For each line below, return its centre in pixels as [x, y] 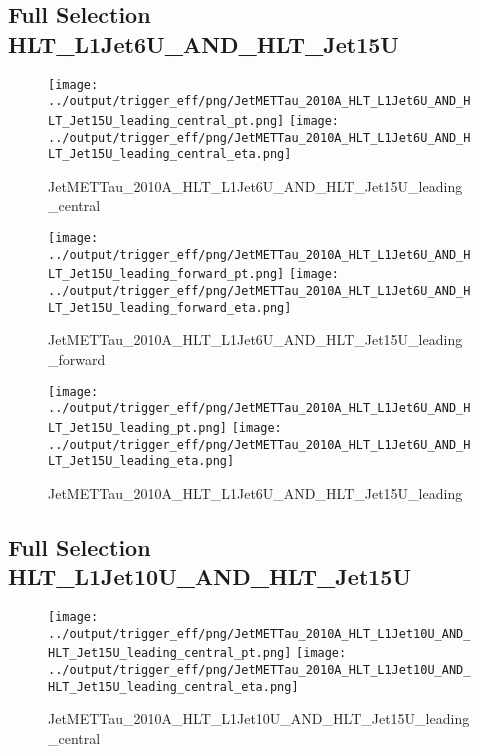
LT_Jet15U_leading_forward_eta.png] [170, 307]
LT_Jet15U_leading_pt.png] [137, 427]
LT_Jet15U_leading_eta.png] [141, 461]
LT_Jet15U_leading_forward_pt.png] [166, 274]
